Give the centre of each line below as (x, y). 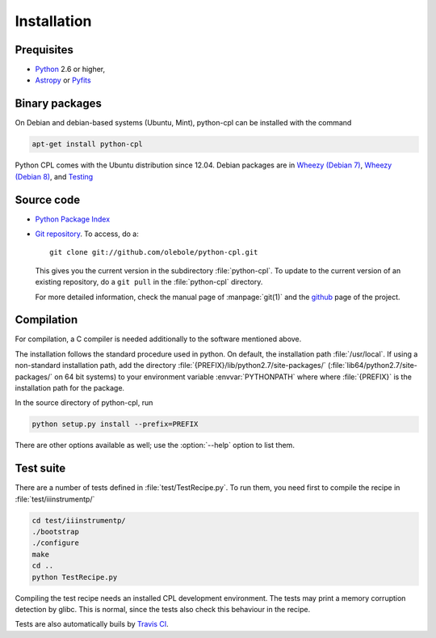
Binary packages (59, 104)
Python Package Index (73, 219)
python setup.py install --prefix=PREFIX (115, 424)
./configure (56, 543)
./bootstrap (56, 532)
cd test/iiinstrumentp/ (79, 520)
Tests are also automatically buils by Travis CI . (92, 624)
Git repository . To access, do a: (87, 234)
